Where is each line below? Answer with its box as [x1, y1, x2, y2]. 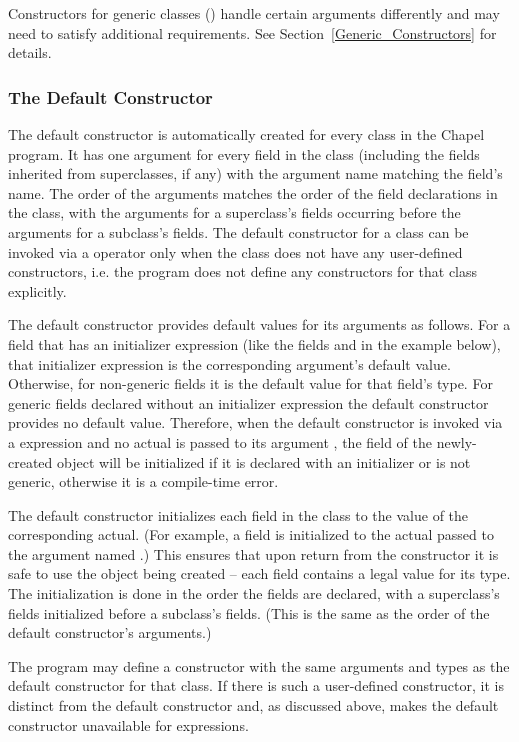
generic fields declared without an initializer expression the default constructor [8, 392, 489, 413]
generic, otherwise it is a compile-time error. [8, 471, 279, 492]
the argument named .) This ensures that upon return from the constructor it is [8, 543, 499, 564]
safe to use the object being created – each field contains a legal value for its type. [8, 563, 511, 584]
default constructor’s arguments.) [8, 622, 212, 643]
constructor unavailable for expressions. [8, 714, 249, 735]
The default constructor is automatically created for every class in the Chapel [8, 124, 485, 144]
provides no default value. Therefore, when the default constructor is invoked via [8, 412, 503, 433]
